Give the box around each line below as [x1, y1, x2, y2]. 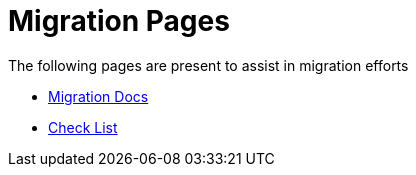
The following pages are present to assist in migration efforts [8, 56, 409, 74]
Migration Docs [48, 87, 149, 105]
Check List [48, 118, 118, 136]
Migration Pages [8, 4, 230, 38]
